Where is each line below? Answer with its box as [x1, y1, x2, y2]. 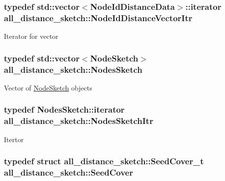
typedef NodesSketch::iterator [4, 103, 125, 116]
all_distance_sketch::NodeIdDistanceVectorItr [4, 11, 193, 24]
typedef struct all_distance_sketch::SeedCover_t [4, 155, 204, 167]
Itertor [4, 134, 24, 144]
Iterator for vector [4, 31, 58, 41]
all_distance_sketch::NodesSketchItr [4, 115, 153, 127]
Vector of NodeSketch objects [4, 82, 92, 92]
